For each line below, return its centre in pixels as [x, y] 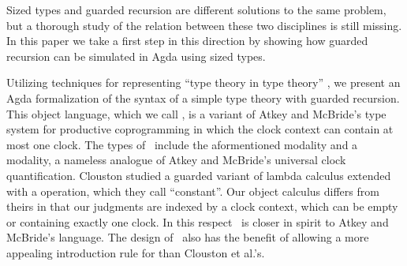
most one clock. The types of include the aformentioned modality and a [182, 144]
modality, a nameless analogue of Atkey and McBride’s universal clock [176, 160]
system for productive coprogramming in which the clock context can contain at [200, 129]
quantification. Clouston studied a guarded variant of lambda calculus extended [199, 175]
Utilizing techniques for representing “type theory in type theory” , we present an [203, 82]
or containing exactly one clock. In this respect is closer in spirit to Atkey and [198, 221]
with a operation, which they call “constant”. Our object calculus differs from [193, 191]
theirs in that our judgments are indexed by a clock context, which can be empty [202, 206]
